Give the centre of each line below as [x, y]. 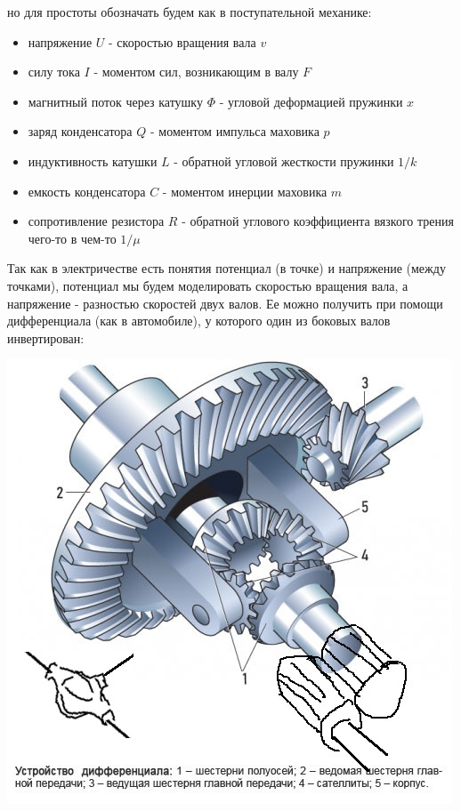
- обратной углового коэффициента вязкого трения [318, 221]
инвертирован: [46, 337]
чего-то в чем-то [72, 238]
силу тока [54, 72]
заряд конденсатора [80, 131]
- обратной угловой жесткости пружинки [284, 161]
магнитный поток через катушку [115, 101]
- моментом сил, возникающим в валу [196, 72]
